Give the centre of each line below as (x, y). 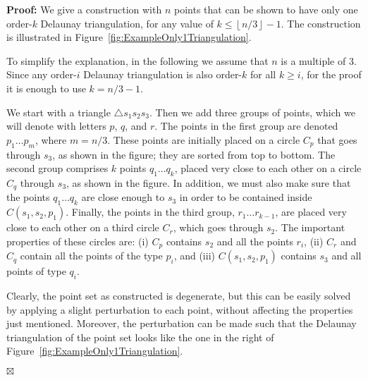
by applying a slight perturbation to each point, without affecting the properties (180, 309)
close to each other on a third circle (83, 227)
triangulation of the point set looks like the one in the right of (140, 337)
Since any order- (42, 74)
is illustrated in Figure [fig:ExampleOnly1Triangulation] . (129, 37)
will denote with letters (56, 126)
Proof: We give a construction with (84, 9)
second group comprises (57, 168)
